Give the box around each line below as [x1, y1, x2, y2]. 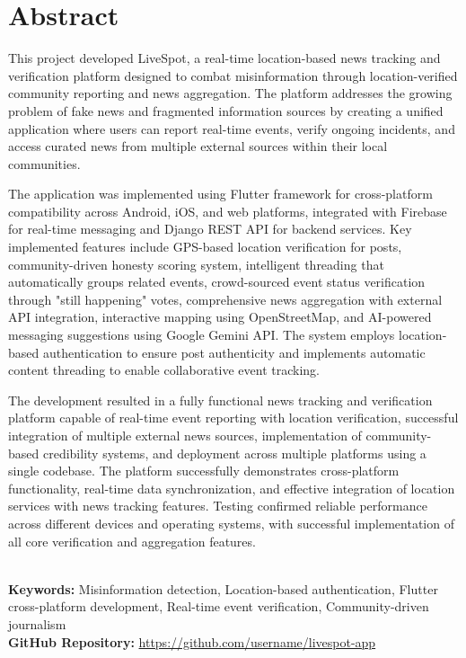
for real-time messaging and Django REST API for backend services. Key [8, 219, 412, 238]
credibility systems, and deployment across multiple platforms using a [42, 443, 426, 462]
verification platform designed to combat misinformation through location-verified [8, 66, 458, 84]
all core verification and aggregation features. [8, 531, 256, 550]
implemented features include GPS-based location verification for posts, [8, 237, 402, 256]
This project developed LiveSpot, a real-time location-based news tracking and [8, 49, 441, 67]
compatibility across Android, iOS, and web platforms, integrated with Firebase [8, 201, 447, 220]
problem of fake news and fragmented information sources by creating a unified [8, 101, 444, 120]
